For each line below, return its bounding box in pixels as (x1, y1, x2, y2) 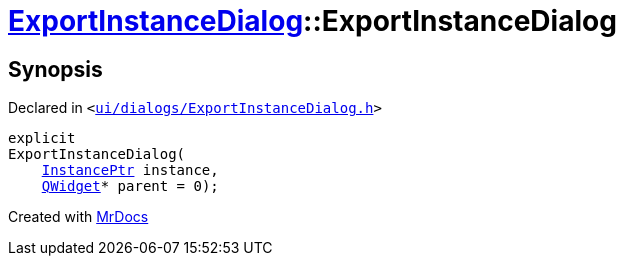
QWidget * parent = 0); (41, 178, 219, 195)
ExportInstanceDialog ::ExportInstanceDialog (8, 4, 617, 38)
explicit (8, 130, 76, 147)
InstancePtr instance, (41, 162, 219, 179)
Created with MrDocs (8, 208, 149, 226)
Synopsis (8, 56, 103, 82)
